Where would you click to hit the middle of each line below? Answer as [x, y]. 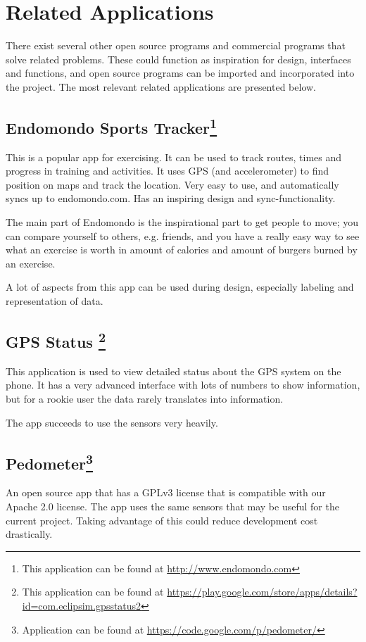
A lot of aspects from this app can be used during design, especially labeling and [180, 287]
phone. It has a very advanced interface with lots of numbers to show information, [183, 385]
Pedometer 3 [50, 461]
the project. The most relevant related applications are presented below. [161, 86]
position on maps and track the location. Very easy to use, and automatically [172, 184]
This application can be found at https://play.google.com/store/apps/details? [190, 592]
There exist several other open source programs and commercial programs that [176, 45]
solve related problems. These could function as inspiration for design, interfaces [178, 59]
